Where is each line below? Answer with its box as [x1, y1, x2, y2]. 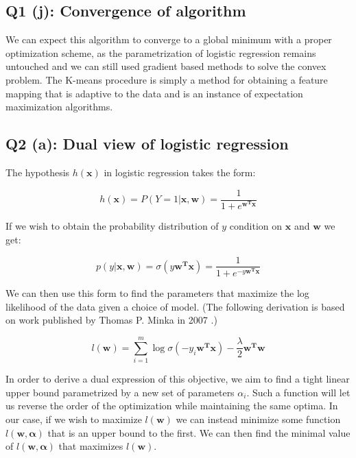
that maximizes [58, 439, 123, 453]
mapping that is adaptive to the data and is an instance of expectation [5, 86, 303, 100]
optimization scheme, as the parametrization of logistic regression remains [5, 45, 316, 60]
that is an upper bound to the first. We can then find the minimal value [47, 425, 351, 439]
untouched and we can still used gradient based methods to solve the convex [5, 59, 327, 73]
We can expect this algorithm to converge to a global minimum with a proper [5, 32, 332, 47]
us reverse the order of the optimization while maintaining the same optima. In [5, 398, 338, 413]
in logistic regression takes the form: [104, 165, 256, 179]
